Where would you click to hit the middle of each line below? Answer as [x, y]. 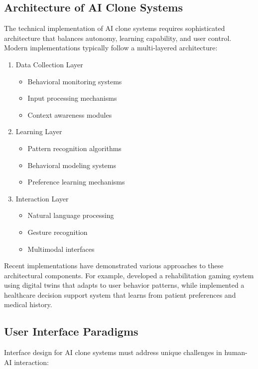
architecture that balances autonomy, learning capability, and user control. [118, 38]
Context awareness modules [70, 114]
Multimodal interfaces [61, 249]
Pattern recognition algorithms [74, 148]
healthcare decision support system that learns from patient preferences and [120, 294]
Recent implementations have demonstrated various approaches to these [114, 266]
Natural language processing [71, 215]
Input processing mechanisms [72, 98]
